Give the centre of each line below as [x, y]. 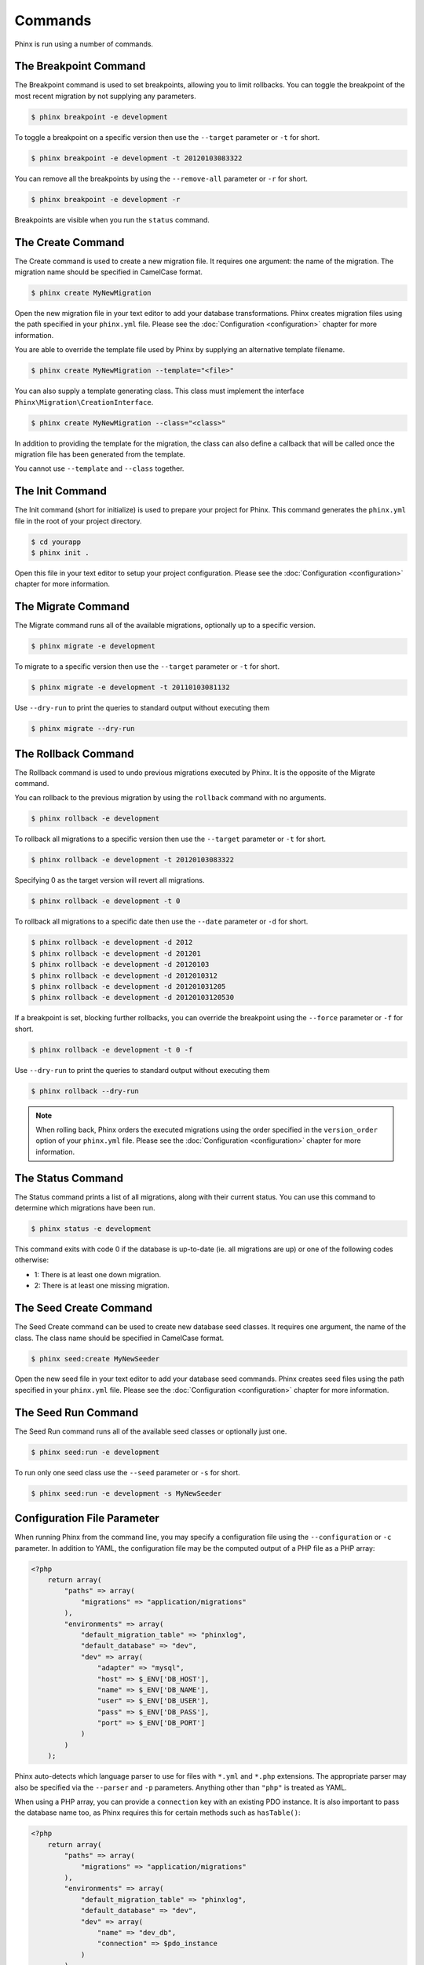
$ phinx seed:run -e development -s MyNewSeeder [126, 1493]
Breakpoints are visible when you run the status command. [112, 219]
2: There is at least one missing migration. [102, 1286]
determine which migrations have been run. [85, 1208]
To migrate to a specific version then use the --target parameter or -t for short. [147, 667]
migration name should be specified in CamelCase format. [109, 272]
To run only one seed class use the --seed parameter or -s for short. [128, 1472]
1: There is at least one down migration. [98, 1274]
